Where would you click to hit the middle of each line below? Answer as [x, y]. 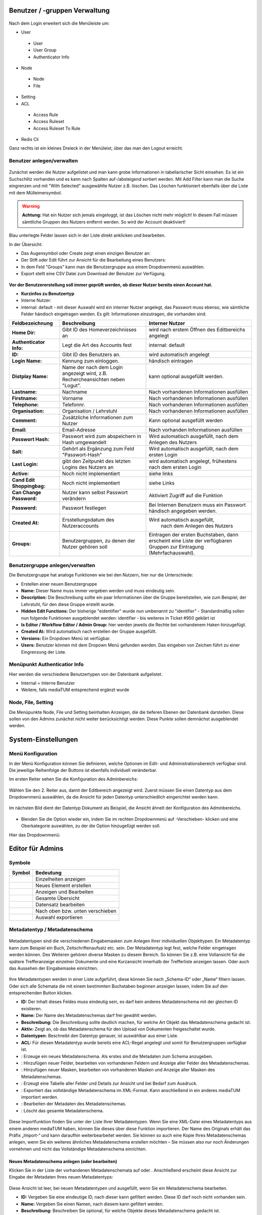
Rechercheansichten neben [94, 380]
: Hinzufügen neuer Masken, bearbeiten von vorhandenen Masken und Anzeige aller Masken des [118, 1070]
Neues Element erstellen [64, 885]
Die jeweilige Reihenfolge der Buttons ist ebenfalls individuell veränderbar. [83, 770]
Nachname [75, 392]
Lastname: [25, 392]
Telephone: [25, 405]
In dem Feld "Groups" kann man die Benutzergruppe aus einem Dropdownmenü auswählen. [113, 267]
